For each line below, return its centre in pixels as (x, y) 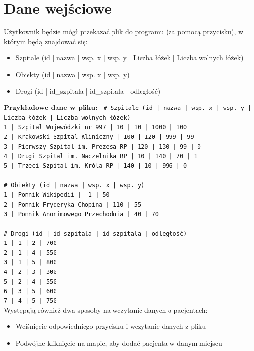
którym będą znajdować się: (46, 41)
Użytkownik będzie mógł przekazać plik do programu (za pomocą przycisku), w (124, 32)
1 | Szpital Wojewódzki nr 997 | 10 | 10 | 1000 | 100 (96, 127)
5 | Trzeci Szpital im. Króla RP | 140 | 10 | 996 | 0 (96, 166)
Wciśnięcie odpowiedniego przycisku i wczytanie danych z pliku (111, 326)
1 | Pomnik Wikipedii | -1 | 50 (57, 195)
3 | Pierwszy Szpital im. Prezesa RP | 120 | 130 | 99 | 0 (102, 147)
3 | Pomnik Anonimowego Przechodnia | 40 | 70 (81, 214)
